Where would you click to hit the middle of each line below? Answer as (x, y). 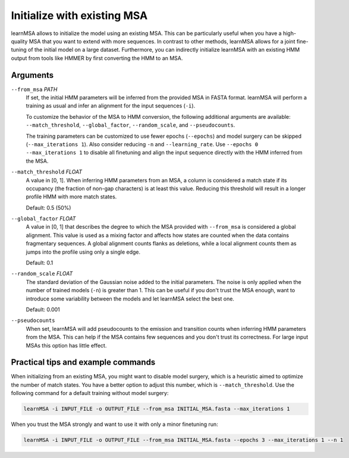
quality (19, 41)
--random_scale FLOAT (42, 274)
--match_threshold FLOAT (47, 172)
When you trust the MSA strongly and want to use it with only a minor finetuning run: (114, 424)
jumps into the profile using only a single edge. (83, 252)
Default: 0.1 (40, 263)
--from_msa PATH (34, 89)
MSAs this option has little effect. (66, 345)
